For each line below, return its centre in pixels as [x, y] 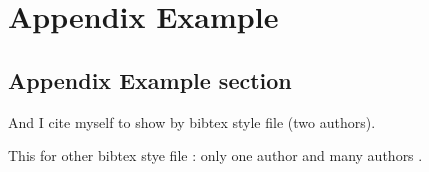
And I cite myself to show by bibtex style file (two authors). [192, 121]
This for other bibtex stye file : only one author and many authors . [215, 155]
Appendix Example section [150, 79]
